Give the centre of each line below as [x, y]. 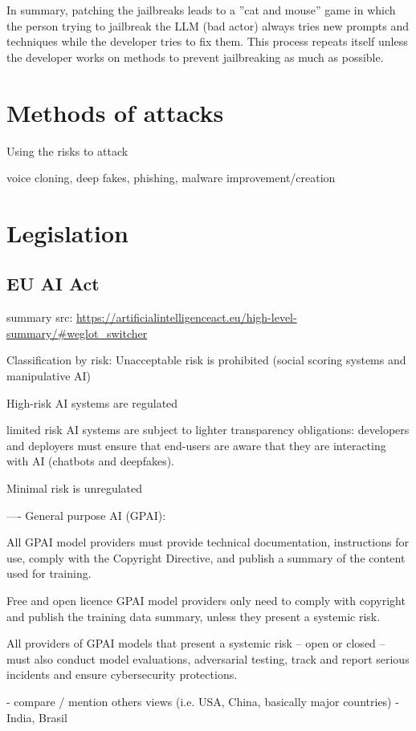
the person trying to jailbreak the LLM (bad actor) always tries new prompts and [208, 25]
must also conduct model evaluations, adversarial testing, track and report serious [208, 658]
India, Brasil [37, 717]
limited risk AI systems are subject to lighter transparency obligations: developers [208, 430]
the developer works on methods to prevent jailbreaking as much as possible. [195, 57]
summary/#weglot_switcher [77, 333]
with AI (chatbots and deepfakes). [90, 461]
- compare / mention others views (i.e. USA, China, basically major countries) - [203, 701]
